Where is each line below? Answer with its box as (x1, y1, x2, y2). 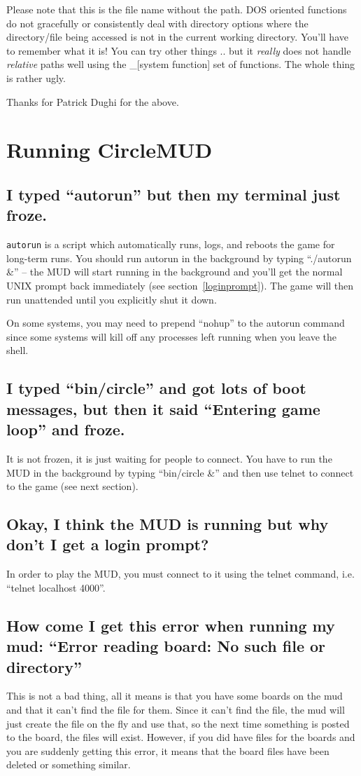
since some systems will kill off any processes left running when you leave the (6, 329, 337, 343)
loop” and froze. (6, 418, 125, 440)
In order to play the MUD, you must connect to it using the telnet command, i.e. (6, 566, 355, 581)
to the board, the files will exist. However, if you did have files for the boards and (6, 730, 355, 744)
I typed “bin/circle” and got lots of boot (6, 377, 306, 399)
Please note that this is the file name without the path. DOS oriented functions (6, 2, 347, 16)
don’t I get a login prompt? (6, 533, 209, 555)
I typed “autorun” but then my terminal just (6, 183, 341, 205)
